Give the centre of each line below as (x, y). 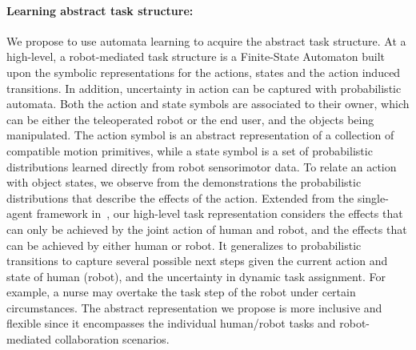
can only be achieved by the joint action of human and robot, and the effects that (207, 229)
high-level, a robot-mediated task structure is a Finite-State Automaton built (196, 56)
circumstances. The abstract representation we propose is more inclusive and (194, 307)
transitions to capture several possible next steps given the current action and (197, 261)
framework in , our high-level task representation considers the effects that (220, 213)
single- (373, 197)
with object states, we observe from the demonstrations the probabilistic (184, 182)
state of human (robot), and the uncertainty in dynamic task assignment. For (196, 276)
